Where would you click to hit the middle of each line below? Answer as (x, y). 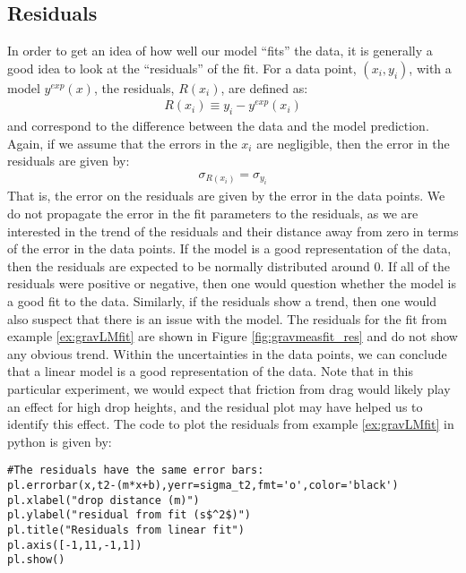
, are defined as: (264, 87)
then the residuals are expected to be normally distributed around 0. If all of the (229, 265)
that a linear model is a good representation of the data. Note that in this (211, 371)
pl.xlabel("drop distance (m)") (104, 500)
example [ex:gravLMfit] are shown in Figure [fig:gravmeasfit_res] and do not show (233, 336)
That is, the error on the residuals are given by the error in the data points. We (226, 196)
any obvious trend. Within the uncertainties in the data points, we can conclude (227, 353)
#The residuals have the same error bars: (136, 470)
